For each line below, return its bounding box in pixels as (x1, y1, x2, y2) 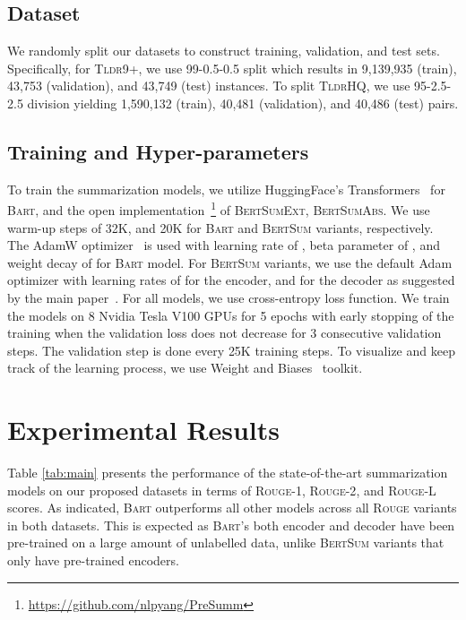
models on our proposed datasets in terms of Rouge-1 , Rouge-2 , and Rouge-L (7, 480, 436, 499)
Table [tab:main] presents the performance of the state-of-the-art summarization (7, 463, 448, 482)
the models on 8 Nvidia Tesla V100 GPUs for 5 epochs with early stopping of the (7, 306, 454, 324)
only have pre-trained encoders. (7, 551, 179, 570)
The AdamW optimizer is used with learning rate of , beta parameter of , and (7, 236, 440, 254)
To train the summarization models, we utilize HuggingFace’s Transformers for (7, 179, 445, 198)
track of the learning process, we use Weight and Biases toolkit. (7, 358, 363, 377)
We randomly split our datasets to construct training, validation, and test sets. (7, 41, 440, 60)
